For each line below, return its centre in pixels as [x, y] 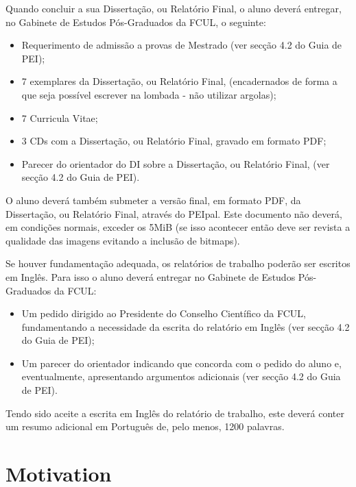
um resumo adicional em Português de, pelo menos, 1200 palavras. [145, 426]
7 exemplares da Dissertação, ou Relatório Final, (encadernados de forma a [179, 81]
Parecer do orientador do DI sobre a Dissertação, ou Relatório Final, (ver [176, 163]
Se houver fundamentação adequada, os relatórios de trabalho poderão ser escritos [178, 263]
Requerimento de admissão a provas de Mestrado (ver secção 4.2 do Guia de [182, 45]
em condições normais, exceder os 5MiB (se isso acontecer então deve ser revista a [178, 227]
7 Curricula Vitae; [60, 117]
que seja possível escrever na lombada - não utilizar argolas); [149, 94]
